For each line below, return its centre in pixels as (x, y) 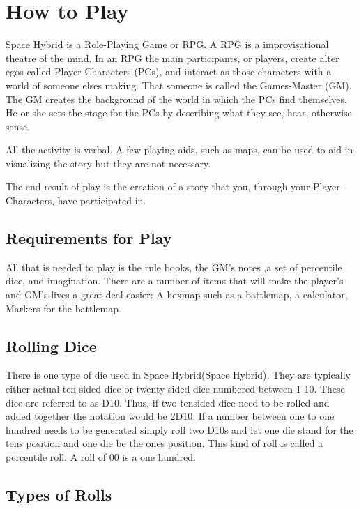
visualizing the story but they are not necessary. (108, 163)
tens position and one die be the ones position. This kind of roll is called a (165, 443)
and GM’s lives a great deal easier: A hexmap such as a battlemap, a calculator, (177, 295)
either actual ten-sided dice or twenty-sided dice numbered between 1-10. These (175, 389)
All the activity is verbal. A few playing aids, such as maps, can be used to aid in (179, 150)
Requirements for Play (89, 238)
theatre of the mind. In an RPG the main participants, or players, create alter (173, 58)
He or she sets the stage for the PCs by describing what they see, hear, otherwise (179, 113)
